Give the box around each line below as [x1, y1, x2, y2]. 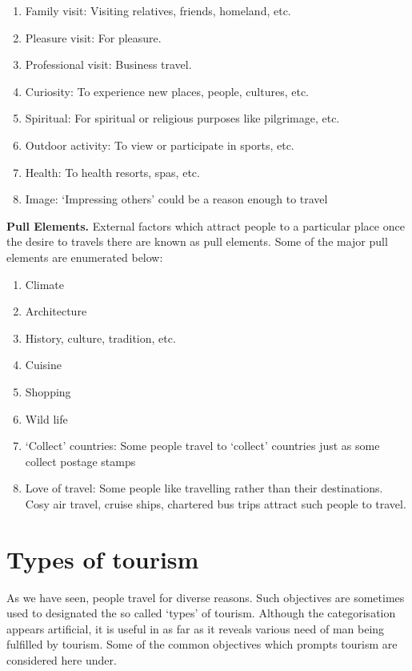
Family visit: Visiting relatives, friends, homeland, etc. [25, 2, 291, 18]
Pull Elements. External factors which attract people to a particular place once [6, 217, 405, 234]
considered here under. [6, 651, 117, 668]
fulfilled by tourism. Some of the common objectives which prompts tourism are [6, 636, 398, 653]
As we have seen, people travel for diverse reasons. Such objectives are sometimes [6, 589, 405, 605]
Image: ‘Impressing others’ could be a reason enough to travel [25, 191, 328, 207]
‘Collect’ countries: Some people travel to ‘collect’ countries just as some [25, 437, 380, 454]
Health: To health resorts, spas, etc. [25, 163, 200, 180]
